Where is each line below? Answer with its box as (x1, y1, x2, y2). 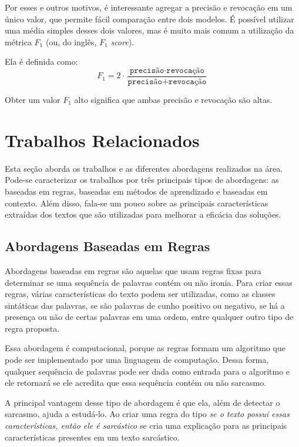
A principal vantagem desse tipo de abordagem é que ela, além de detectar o (5, 396, 280, 408)
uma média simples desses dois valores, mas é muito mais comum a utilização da (5, 24, 294, 36)
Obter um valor (5, 94, 61, 106)
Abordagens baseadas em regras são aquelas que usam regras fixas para (5, 264, 261, 276)
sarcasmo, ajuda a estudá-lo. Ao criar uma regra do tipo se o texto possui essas (5, 408, 290, 420)
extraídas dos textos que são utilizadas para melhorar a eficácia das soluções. (5, 208, 281, 221)
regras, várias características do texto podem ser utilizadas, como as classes (5, 288, 276, 300)
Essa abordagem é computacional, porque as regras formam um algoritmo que (5, 342, 285, 354)
